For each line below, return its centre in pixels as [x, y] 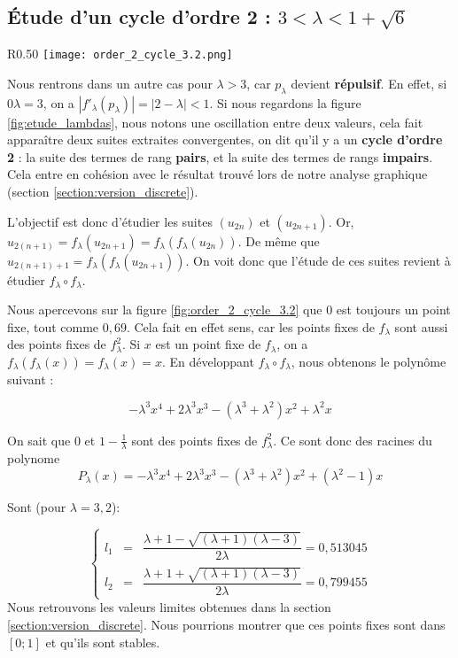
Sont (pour [37, 507]
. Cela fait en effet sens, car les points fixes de [250, 326]
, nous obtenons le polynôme [369, 361]
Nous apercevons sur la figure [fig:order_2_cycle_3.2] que [165, 310]
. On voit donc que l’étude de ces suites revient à [318, 260]
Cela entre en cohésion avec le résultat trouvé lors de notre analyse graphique [217, 174]
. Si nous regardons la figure [285, 102]
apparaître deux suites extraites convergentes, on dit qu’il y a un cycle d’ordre [225, 139]
